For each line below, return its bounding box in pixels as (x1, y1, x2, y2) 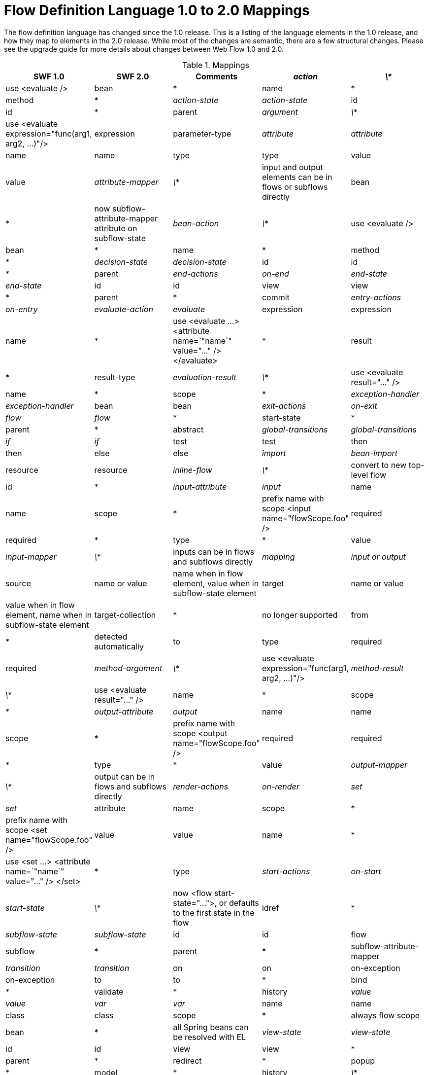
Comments (196, 71, 238, 81)
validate (94, 986, 124, 997)
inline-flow (173, 465, 212, 475)
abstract (173, 424, 204, 434)
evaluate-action (94, 304, 154, 314)
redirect (173, 1055, 202, 1066)
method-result (351, 663, 404, 673)
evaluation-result (173, 372, 236, 382)
